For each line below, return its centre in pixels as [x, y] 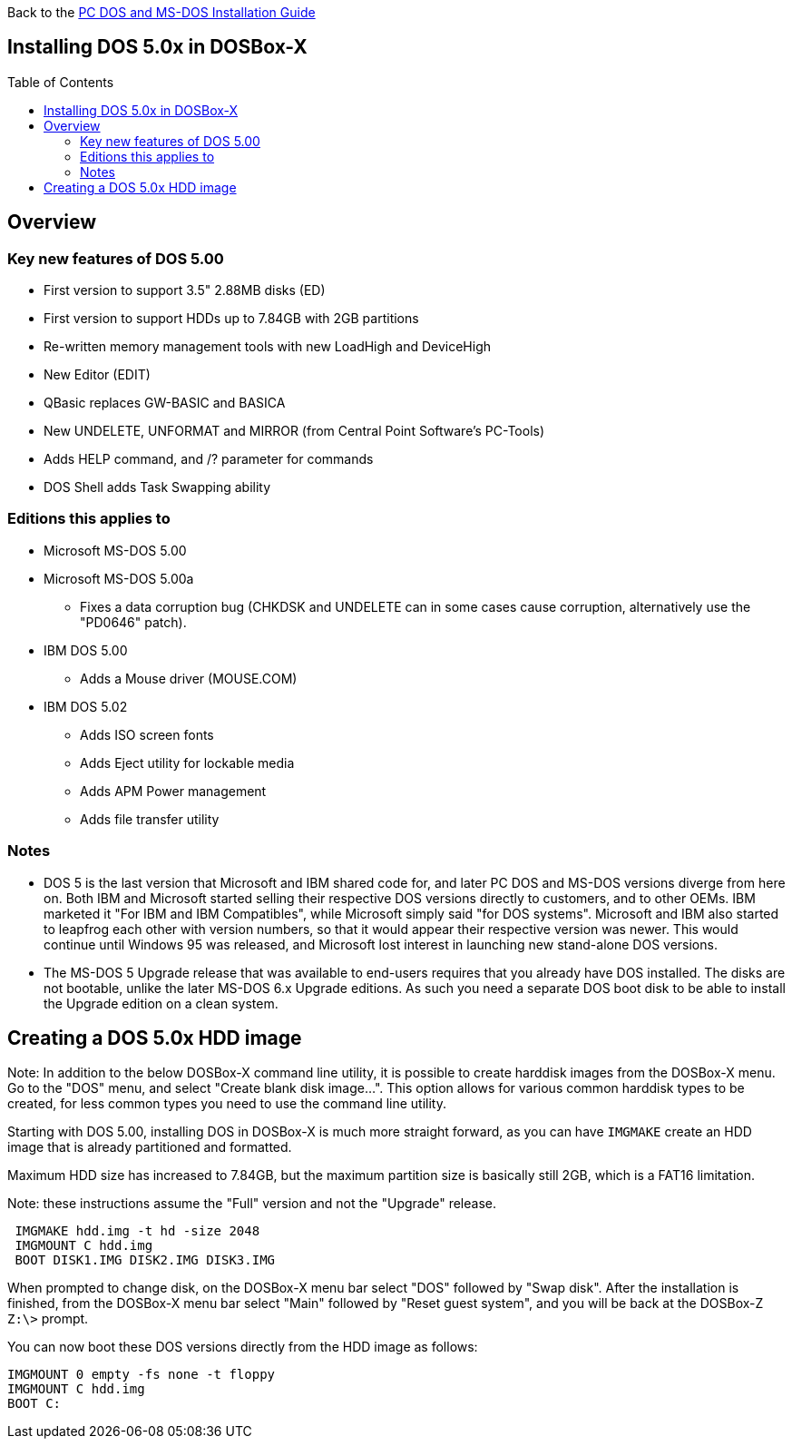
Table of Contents [61, 82]
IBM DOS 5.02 [86, 706]
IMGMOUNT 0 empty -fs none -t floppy [142, 1375]
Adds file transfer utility [150, 819]
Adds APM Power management [173, 791]
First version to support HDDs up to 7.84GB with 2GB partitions [231, 319]
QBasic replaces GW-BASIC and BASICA [165, 403]
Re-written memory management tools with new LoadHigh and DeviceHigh [268, 347]
